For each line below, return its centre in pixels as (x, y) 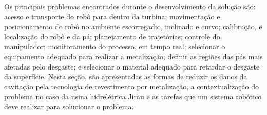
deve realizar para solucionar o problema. (69, 106)
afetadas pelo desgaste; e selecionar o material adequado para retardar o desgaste (132, 66)
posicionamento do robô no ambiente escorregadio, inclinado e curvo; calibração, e (133, 26)
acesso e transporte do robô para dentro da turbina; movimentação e (112, 16)
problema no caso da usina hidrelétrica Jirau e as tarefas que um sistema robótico (133, 96)
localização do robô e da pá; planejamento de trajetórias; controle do (112, 36)
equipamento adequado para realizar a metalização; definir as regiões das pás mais (133, 56)
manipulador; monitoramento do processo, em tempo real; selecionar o (115, 46)
